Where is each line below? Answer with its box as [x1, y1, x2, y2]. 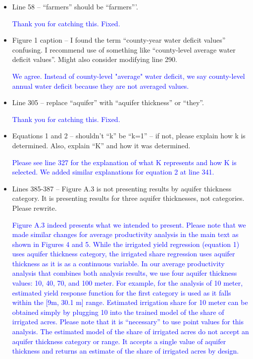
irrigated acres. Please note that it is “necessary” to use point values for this [12, 316, 244, 327]
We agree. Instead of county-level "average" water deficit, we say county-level [12, 70, 245, 81]
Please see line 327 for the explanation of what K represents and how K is [12, 157, 237, 167]
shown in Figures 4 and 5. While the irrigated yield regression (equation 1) [12, 239, 240, 249]
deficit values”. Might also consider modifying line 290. [12, 54, 177, 64]
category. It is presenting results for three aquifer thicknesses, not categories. [12, 193, 245, 203]
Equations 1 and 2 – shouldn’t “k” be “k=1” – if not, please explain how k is [12, 130, 246, 141]
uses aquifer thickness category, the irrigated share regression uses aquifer [12, 248, 235, 259]
